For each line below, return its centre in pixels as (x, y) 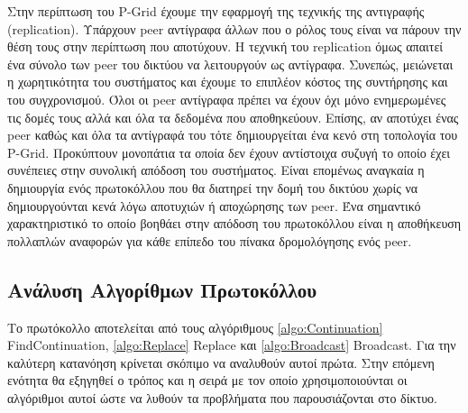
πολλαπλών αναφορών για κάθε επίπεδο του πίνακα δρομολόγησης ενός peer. (210, 240)
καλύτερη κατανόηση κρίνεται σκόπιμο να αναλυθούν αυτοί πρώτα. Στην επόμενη (221, 362)
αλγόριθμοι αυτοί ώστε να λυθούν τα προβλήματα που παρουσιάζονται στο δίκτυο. (222, 397)
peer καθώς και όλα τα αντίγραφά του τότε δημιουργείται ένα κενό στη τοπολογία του (233, 135)
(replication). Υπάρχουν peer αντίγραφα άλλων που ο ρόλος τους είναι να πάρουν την (234, 28)
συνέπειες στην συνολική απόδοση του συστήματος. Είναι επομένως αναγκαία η (216, 170)
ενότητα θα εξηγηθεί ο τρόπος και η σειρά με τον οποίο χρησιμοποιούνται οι (207, 380)
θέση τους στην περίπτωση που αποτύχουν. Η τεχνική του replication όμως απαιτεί (225, 46)
